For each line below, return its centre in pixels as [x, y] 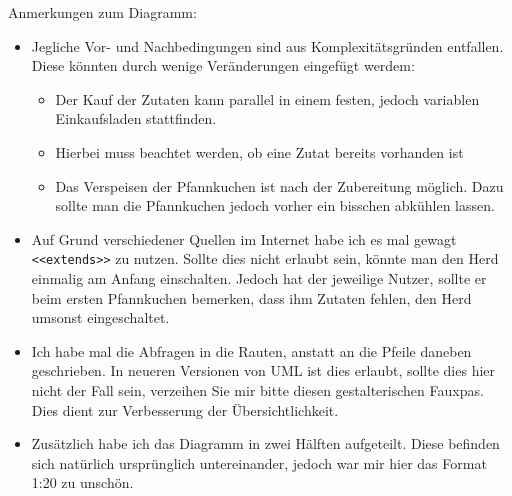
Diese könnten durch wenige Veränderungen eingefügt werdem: [223, 65]
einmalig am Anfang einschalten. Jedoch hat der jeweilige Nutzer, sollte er [259, 278]
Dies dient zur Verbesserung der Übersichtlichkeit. [185, 409]
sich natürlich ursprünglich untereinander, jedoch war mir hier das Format [259, 462]
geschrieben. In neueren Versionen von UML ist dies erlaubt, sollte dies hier [263, 370]
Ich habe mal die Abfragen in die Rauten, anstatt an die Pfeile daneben [251, 350]
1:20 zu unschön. [82, 482]
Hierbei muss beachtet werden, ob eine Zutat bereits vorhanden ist [259, 151]
